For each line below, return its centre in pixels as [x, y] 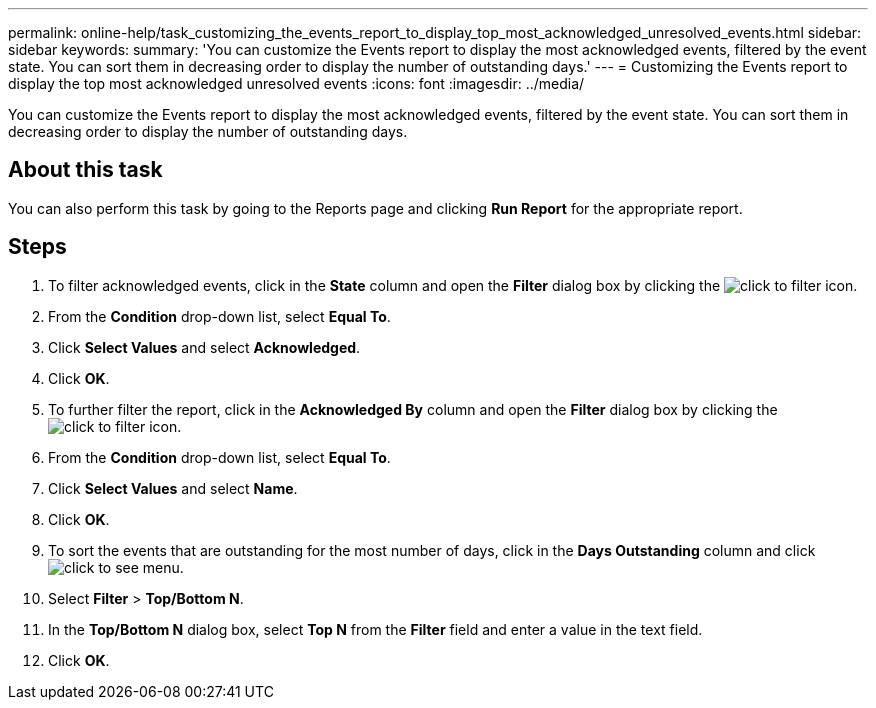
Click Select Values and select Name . [173, 488]
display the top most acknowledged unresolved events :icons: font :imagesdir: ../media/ [296, 83]
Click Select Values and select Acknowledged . [204, 347]
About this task [85, 170]
